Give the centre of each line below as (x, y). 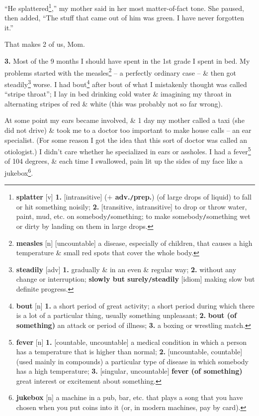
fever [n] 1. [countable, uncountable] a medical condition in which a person (131, 342)
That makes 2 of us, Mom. (45, 44)
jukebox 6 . (19, 172)
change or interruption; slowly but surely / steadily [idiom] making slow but (135, 279)
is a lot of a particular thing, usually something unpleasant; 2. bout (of (126, 315)
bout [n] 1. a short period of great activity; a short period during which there (135, 305)
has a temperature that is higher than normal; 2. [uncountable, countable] (129, 352)
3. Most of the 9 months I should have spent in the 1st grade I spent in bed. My (127, 61)
